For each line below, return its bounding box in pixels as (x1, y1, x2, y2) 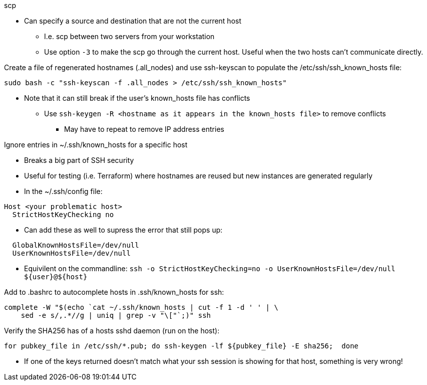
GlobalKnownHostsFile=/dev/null (12, 241, 139, 249)
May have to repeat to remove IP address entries (64, 125, 224, 133)
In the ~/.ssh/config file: (24, 187, 103, 196)
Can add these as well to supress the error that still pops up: (24, 226, 223, 234)
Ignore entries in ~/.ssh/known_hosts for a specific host (4, 140, 188, 149)
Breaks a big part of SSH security (24, 156, 134, 164)
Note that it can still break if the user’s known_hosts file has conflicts (24, 94, 250, 102)
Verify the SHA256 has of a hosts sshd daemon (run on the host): (4, 326, 220, 335)
